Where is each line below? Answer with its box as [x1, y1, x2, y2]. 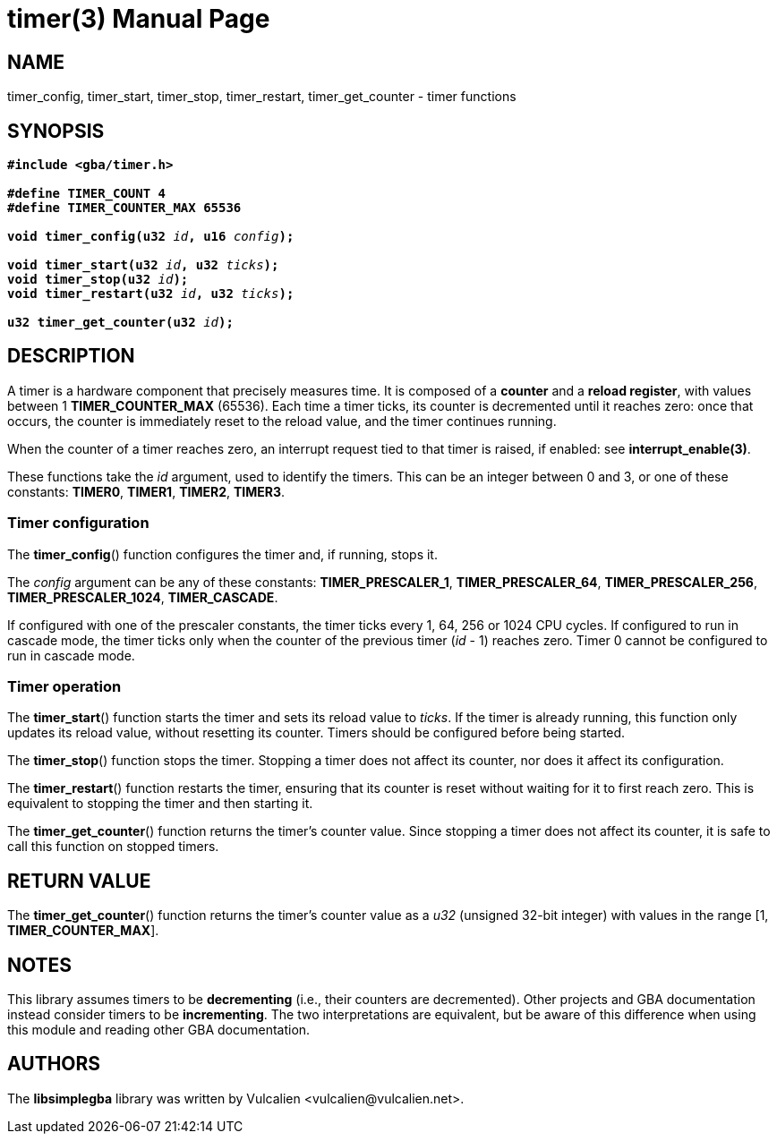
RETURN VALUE [7, 869, 151, 892]
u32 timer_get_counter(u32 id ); [7, 315, 234, 330]
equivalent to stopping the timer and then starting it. [7, 796, 313, 812]
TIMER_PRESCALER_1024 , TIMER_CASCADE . [7, 589, 278, 605]
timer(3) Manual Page [7, 4, 270, 34]
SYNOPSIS [7, 119, 105, 142]
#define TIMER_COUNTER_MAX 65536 [7, 200, 242, 216]
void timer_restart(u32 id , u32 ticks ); [7, 286, 295, 302]
